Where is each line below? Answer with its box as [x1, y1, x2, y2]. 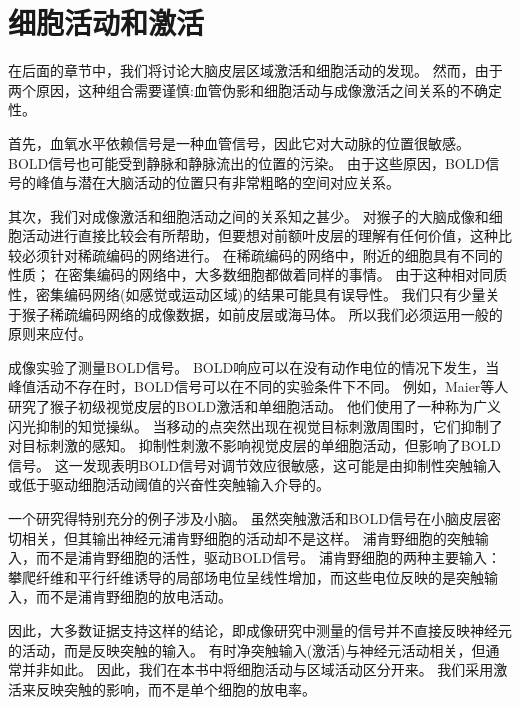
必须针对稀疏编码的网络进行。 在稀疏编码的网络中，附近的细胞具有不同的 [21, 244, 503, 265]
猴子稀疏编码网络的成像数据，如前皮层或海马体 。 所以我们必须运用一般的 [21, 303, 503, 324]
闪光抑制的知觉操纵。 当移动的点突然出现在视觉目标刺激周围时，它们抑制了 [8, 415, 503, 436]
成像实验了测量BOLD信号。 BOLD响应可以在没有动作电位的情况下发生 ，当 [8, 356, 500, 377]
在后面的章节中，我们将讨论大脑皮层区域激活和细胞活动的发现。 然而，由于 [8, 60, 503, 81]
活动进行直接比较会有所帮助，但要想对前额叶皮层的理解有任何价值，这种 [21, 225, 498, 246]
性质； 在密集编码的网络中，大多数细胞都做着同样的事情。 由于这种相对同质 [8, 264, 508, 285]
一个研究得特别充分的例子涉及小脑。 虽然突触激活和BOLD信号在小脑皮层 [8, 508, 487, 528]
